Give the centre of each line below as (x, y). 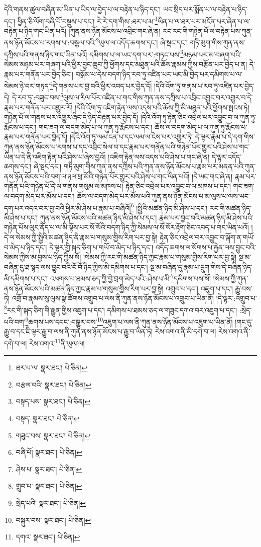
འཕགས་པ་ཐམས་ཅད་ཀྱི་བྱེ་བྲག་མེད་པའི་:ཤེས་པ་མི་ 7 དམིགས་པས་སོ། (130, 278)
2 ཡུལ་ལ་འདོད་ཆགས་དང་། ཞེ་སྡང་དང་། (142, 42)
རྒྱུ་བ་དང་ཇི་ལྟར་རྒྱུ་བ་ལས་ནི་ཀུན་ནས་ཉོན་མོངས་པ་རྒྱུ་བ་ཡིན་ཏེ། (79, 331)
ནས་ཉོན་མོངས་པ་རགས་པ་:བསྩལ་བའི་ (50, 43)
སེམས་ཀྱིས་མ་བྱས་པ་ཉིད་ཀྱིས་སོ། (43, 257)
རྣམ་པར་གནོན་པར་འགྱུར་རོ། (38, 107)
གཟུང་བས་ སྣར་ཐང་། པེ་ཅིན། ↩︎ (53, 435)
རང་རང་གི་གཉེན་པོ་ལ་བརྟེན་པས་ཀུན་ (208, 30)
